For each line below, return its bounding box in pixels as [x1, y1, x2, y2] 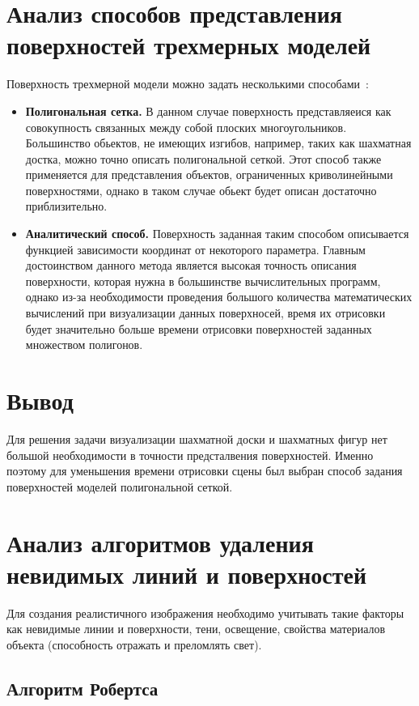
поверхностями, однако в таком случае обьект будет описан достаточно [25, 181, 377, 198]
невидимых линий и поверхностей [6, 557, 367, 590]
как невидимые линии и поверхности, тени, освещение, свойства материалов [6, 620, 386, 637]
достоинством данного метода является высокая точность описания [25, 257, 357, 274]
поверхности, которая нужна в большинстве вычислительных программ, [25, 272, 381, 289]
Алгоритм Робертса [6, 675, 159, 700]
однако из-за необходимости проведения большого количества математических [25, 288, 413, 305]
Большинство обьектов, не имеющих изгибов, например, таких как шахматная [25, 134, 412, 151]
